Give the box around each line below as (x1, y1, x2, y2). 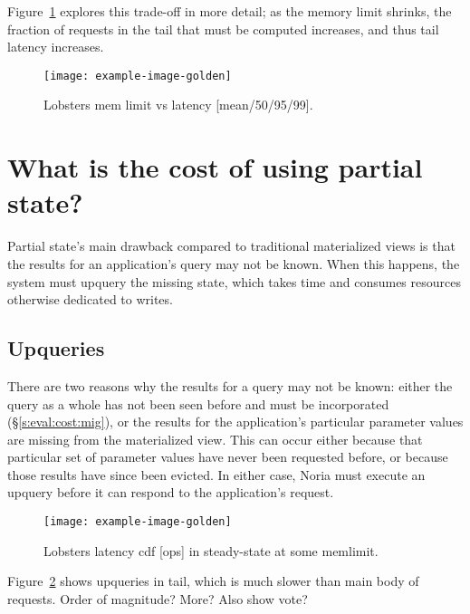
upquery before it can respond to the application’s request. (7, 483, 334, 502)
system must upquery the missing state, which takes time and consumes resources (7, 272, 461, 291)
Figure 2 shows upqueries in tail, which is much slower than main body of (7, 571, 419, 590)
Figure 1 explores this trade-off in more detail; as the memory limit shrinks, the (7, 2, 452, 20)
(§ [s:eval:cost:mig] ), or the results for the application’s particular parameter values (7, 412, 464, 431)
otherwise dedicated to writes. (7, 290, 173, 309)
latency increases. (7, 37, 104, 56)
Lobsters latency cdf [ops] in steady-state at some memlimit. (43, 541, 379, 560)
